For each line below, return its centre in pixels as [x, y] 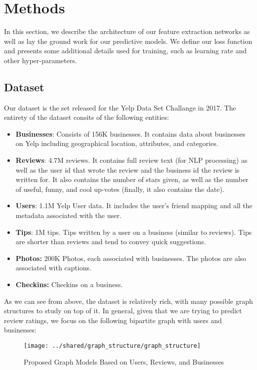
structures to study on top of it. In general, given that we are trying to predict [123, 311]
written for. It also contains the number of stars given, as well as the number [132, 179]
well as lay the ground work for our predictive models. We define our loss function [128, 41]
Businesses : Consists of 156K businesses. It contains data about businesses [130, 133]
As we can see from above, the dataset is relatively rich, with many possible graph [128, 301]
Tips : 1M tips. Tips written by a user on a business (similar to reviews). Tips [134, 232]
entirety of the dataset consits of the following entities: [86, 117]
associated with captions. [53, 268]
